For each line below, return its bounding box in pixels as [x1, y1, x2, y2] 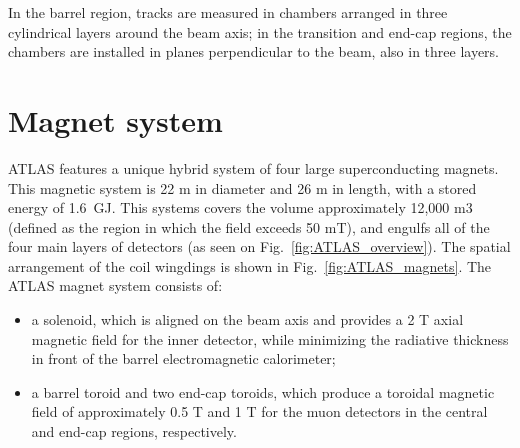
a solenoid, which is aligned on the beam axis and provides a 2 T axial [31, 309, 464, 330]
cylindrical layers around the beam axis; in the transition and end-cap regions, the [8, 21, 512, 42]
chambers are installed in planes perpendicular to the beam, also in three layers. [8, 41, 500, 62]
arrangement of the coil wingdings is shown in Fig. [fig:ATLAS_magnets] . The [8, 255, 492, 276]
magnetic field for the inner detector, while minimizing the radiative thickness [31, 328, 509, 349]
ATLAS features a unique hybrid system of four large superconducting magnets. [8, 157, 499, 178]
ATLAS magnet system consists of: [8, 275, 223, 296]
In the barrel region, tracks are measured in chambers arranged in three [8, 2, 448, 22]
